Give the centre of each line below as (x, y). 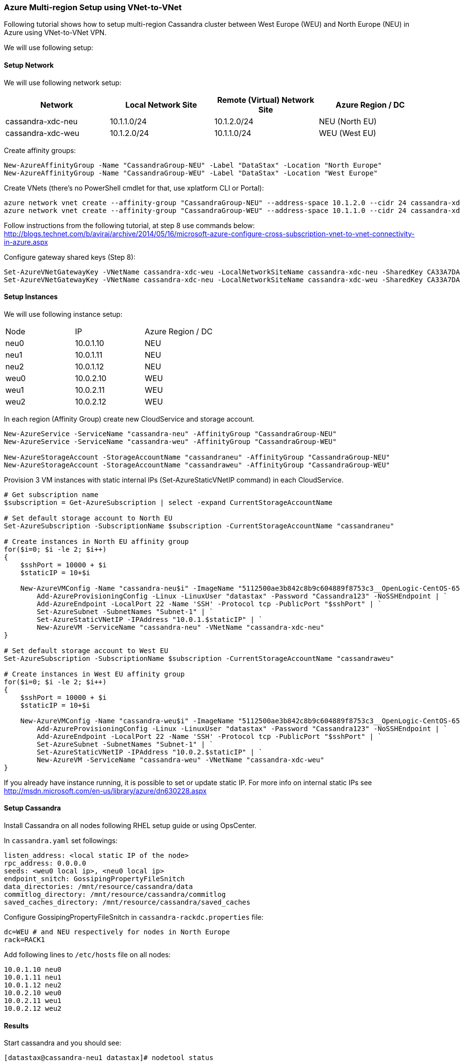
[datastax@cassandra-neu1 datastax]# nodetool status (109, 1058)
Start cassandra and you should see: (63, 1043)
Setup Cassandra (32, 808)
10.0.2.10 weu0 (33, 993)
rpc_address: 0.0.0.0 (45, 863)
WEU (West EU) (347, 133)
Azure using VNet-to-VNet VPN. (55, 33)
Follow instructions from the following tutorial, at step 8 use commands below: (129, 225)
